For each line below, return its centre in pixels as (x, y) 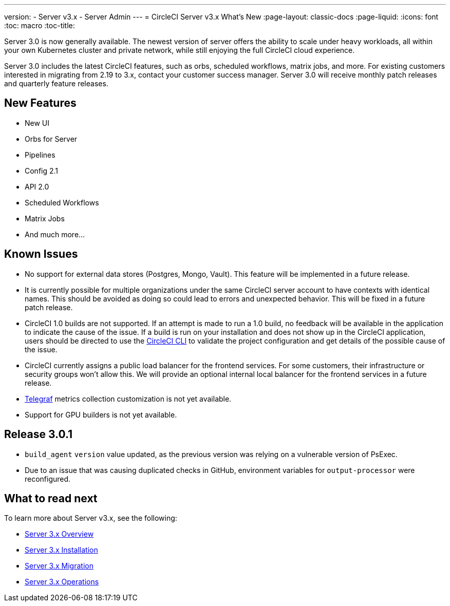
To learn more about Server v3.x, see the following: (91, 518)
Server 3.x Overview (59, 534)
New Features (40, 103)
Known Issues (41, 254)
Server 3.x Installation (61, 550)
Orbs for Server (51, 139)
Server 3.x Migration (59, 566)
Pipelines (40, 155)
